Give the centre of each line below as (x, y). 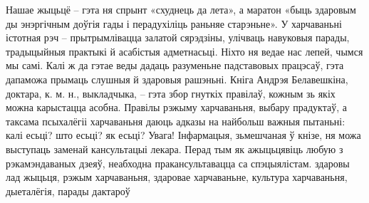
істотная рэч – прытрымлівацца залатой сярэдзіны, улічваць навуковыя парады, (178, 37)
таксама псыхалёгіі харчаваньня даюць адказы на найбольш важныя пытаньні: (176, 121)
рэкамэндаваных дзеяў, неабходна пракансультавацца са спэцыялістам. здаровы (178, 163)
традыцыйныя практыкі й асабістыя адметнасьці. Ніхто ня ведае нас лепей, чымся (184, 51)
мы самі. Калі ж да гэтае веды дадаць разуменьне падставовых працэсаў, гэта (175, 65)
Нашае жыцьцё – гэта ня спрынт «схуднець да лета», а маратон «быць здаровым (181, 9)
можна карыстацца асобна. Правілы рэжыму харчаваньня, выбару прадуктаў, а (176, 107)
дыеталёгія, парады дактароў (68, 191)
